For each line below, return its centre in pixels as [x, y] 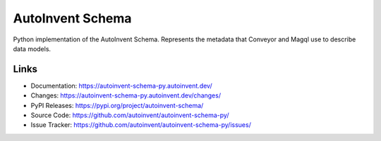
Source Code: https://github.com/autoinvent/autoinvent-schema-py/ [130, 115]
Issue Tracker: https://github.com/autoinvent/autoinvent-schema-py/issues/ [141, 125]
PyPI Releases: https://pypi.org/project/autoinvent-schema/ [117, 105]
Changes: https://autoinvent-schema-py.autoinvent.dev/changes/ [126, 95]
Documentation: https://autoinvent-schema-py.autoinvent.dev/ [121, 86]
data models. [32, 48]
